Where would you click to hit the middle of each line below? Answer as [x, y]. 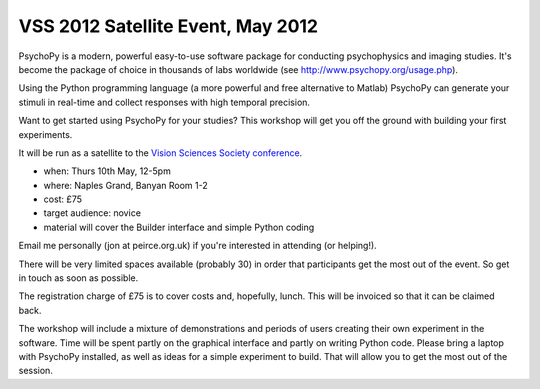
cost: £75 [62, 199]
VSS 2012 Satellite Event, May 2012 [168, 26]
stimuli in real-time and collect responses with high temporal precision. [164, 102]
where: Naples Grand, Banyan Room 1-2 [126, 185]
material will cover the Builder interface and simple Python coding [179, 227]
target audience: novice [92, 213]
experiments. [45, 134]
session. [36, 371]
